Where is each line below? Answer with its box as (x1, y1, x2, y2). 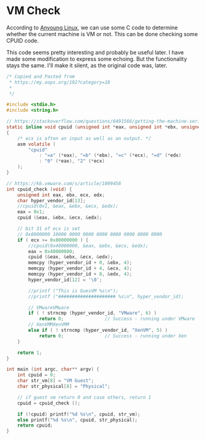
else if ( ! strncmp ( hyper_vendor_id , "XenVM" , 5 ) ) (28, 328, 168, 334)
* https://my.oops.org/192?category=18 (9, 79, 111, 86)
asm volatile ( (17, 141, 56, 147)
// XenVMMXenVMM (28, 321, 70, 328)
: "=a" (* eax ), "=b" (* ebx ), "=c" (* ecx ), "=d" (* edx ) (38, 152, 182, 159)
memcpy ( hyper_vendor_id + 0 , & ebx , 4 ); (28, 260, 132, 266)
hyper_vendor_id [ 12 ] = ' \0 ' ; (28, 276, 103, 283)
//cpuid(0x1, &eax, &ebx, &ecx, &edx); (17, 203, 119, 210)
